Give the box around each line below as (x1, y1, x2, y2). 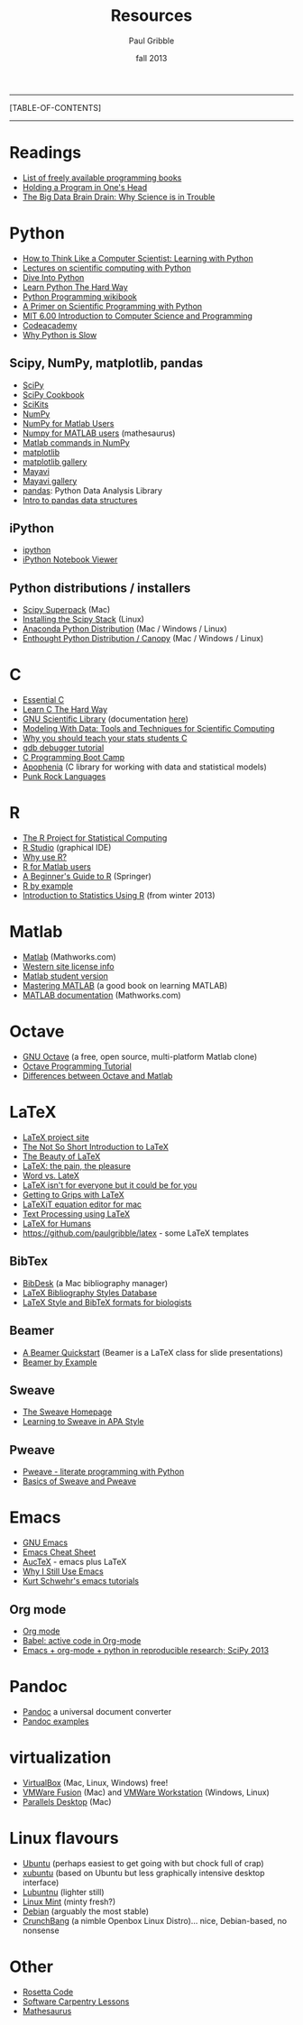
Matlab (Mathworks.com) (22, 952, 117, 962)
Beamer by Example (22, 1357, 97, 1367)
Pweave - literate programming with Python (22, 1467, 185, 1477)
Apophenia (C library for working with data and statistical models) (22, 761, 268, 772)
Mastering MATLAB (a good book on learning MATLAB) (22, 980, 228, 991)
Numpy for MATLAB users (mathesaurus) (22, 428, 176, 438)
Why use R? (22, 851, 68, 862)
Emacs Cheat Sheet (22, 1547, 96, 1558)
